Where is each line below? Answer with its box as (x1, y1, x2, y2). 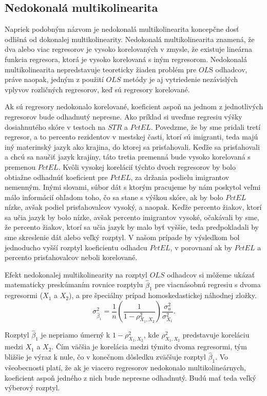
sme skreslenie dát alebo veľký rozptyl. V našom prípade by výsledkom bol (5, 232, 240, 243)
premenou (5, 161, 35, 172)
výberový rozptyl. (5, 382, 60, 393)
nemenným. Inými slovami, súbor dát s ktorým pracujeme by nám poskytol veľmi (5, 182, 261, 192)
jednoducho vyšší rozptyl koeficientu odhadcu (5, 242, 147, 252)
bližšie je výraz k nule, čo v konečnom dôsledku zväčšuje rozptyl (5, 351, 206, 362)
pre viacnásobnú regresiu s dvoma (155, 279, 261, 290)
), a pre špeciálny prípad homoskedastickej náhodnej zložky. (68, 290, 257, 301)
